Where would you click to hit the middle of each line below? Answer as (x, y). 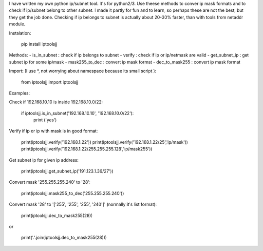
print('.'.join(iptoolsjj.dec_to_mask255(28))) (64, 238)
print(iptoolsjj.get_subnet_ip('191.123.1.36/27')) (67, 171)
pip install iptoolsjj (39, 44)
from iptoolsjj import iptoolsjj (50, 82)
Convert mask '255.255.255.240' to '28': (50, 182)
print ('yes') (45, 120)
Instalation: (20, 33)
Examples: (19, 93)
